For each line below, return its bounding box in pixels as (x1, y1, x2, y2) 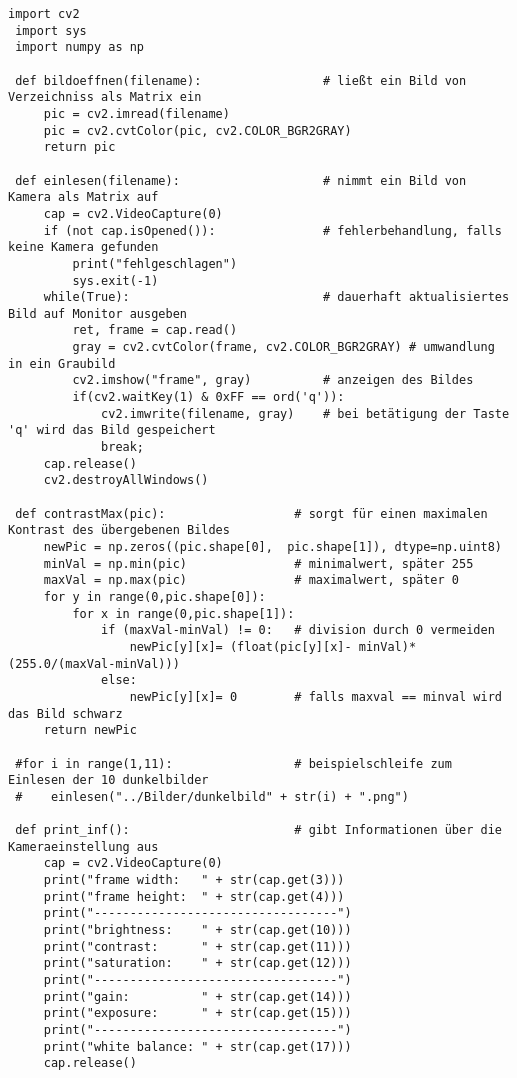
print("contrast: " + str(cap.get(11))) (43, 939, 352, 954)
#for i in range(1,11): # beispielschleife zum (15, 756, 452, 771)
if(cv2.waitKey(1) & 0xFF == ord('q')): (72, 390, 345, 405)
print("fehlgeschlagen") (72, 256, 238, 271)
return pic (43, 140, 116, 155)
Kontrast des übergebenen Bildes (8, 523, 230, 538)
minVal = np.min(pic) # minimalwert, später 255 (43, 556, 474, 571)
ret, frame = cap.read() (72, 323, 238, 338)
